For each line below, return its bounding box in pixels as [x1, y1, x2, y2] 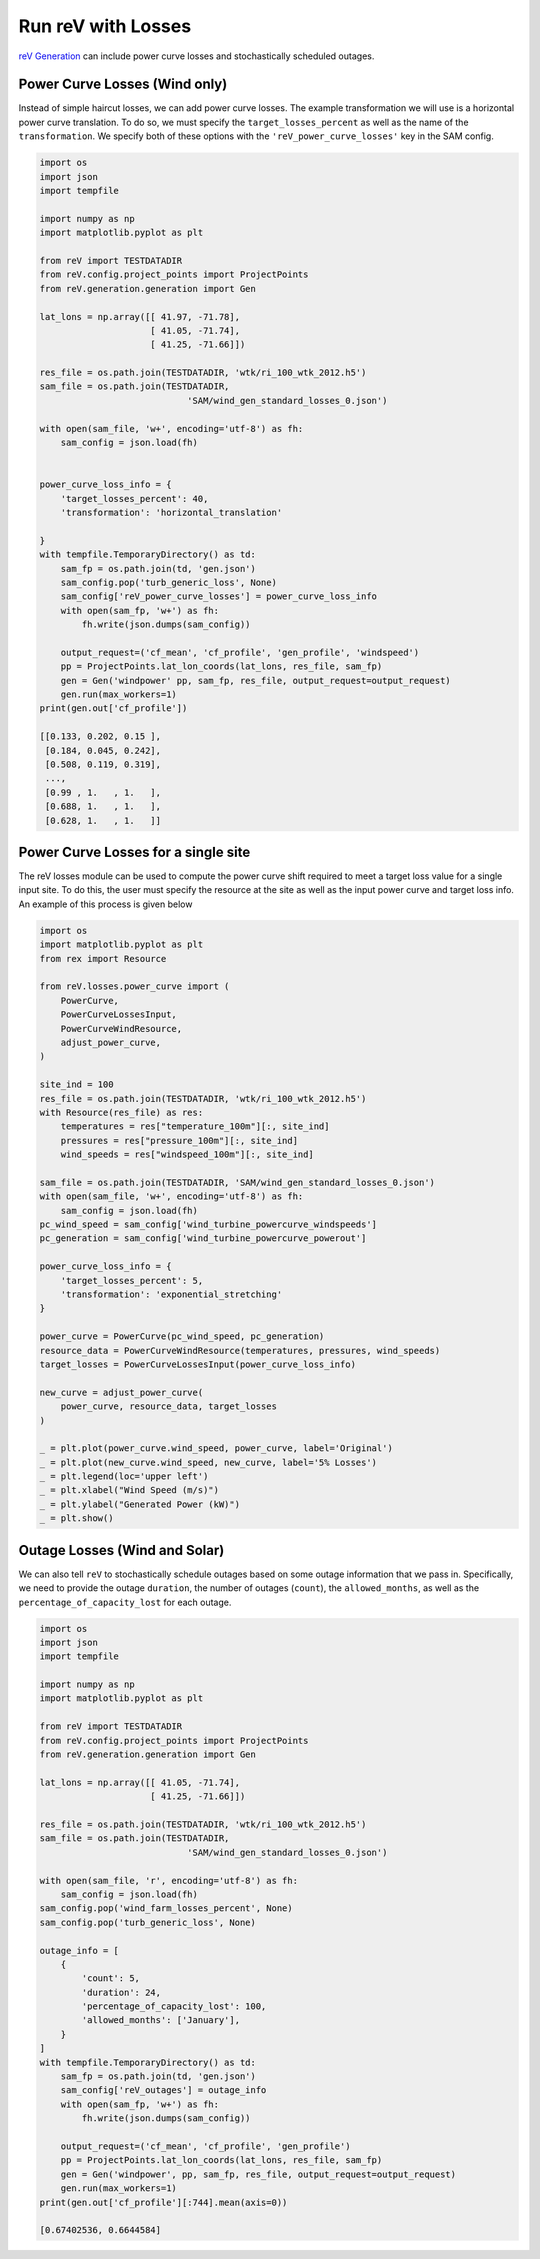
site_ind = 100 [39, 1079, 114, 1090]
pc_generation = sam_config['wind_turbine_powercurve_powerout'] [39, 1233, 367, 1244]
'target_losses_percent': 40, [60, 493, 209, 504]
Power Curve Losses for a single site [18, 843, 251, 860]
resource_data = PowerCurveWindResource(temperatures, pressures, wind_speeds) [39, 1345, 441, 1356]
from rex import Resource [39, 953, 167, 964]
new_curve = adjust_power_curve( [39, 1386, 204, 1398]
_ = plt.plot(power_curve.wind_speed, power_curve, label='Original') [39, 1443, 394, 1454]
